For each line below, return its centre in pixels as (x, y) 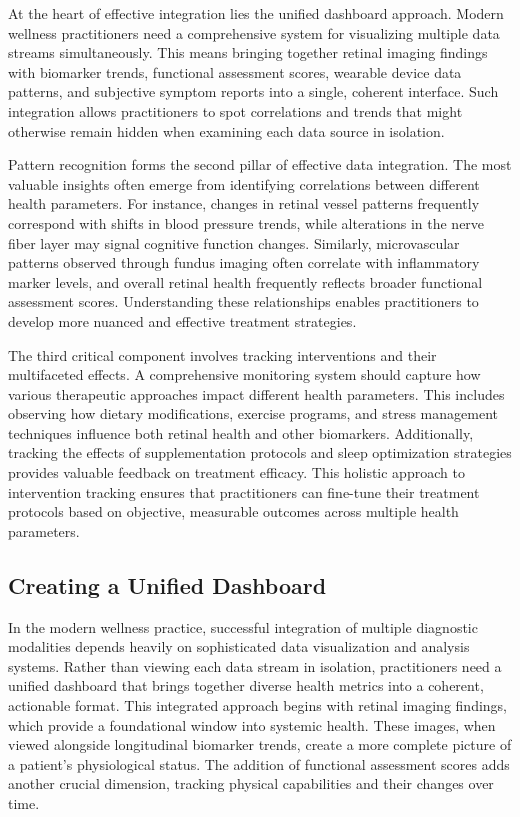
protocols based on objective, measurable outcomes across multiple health (233, 511)
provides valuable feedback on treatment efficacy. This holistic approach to (236, 472)
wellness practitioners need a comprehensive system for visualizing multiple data (254, 32)
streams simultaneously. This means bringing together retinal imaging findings (248, 52)
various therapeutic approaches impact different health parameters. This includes (256, 393)
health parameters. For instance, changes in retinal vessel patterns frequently (244, 203)
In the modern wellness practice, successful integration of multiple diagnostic (243, 626)
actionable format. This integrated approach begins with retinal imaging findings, (257, 705)
